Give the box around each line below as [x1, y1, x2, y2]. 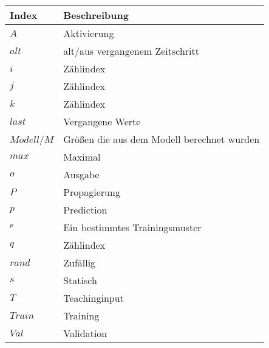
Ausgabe [63, 167, 100, 181]
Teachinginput [63, 291, 124, 305]
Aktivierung [63, 26, 114, 40]
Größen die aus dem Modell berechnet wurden [63, 132, 260, 146]
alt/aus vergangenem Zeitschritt [63, 44, 200, 58]
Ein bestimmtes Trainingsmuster [63, 220, 202, 234]
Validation [63, 326, 107, 340]
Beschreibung [63, 8, 129, 22]
